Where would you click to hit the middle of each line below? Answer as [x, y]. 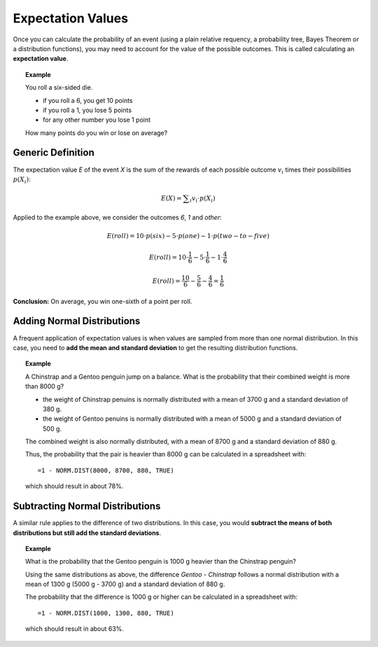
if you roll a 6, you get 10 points [88, 100]
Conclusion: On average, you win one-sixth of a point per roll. [103, 301]
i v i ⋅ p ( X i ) [203, 199]
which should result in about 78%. [75, 486]
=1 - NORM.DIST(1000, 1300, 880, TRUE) [106, 613]
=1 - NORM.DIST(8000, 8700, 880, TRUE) [106, 470]
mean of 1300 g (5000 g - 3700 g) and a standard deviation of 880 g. [125, 584]
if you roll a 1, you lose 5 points [87, 110]
